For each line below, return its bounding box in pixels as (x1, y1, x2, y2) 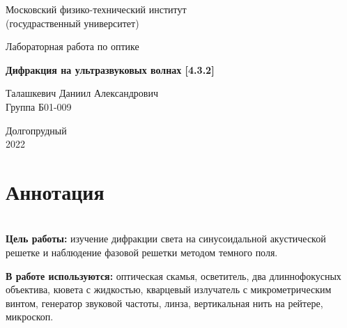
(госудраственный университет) (6, 15, 139, 30)
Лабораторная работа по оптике (6, 39, 139, 54)
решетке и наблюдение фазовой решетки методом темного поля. (6, 245, 278, 260)
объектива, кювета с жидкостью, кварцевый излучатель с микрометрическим (6, 282, 332, 297)
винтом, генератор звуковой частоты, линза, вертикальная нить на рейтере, (6, 295, 323, 310)
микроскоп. (6, 309, 54, 324)
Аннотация (6, 177, 105, 205)
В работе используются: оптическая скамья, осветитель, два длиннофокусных (6, 268, 341, 283)
